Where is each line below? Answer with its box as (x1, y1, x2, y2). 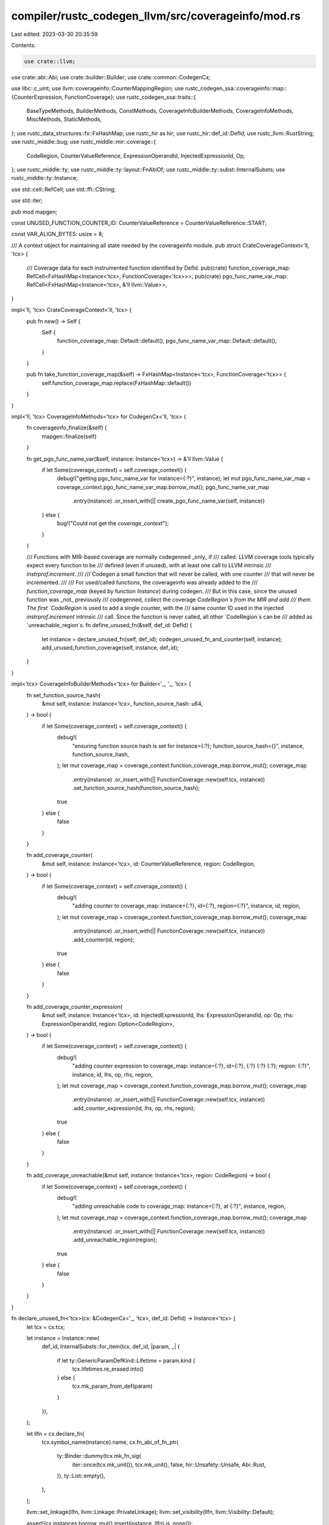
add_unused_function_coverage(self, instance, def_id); (41, 644, 179, 651)
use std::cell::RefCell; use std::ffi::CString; (11, 185, 116, 193)
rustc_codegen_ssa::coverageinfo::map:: (185, 85, 287, 92)
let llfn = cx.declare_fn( (26, 1430, 85, 1437)
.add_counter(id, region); (72, 936, 135, 943)
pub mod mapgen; (11, 208, 58, 215)
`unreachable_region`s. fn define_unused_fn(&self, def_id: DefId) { (26, 622, 193, 629)
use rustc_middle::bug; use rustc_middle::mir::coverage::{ (11, 138, 157, 146)
